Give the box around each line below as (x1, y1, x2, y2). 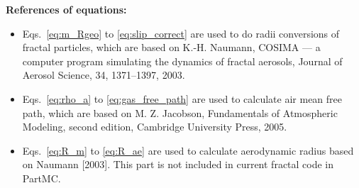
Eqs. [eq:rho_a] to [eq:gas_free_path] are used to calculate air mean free (22, 91, 343, 106)
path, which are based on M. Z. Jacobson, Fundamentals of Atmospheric (22, 105, 338, 120)
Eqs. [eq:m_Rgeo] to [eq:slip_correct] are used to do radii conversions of (22, 26, 340, 40)
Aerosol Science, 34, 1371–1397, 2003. (22, 67, 185, 82)
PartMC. (22, 170, 61, 185)
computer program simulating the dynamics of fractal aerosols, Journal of (22, 53, 343, 68)
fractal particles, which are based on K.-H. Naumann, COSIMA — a (22, 40, 321, 55)
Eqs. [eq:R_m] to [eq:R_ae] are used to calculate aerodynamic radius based (22, 143, 354, 157)
